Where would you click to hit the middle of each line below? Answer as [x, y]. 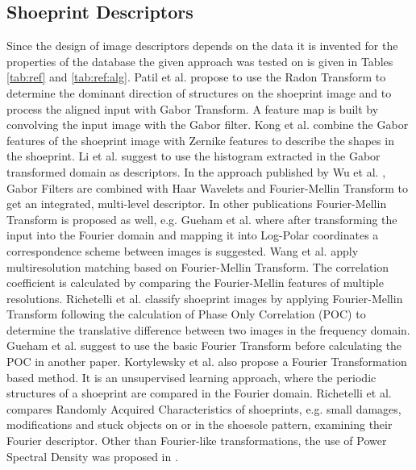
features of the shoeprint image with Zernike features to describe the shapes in [200, 140]
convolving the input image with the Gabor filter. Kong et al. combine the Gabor [208, 125]
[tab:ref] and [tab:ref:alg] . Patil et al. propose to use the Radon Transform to [196, 77]
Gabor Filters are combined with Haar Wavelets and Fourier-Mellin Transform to [208, 187]
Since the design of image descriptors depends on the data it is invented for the [202, 46]
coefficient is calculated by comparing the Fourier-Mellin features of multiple [195, 283]
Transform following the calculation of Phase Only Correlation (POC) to [186, 314]
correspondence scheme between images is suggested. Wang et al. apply [183, 250]
